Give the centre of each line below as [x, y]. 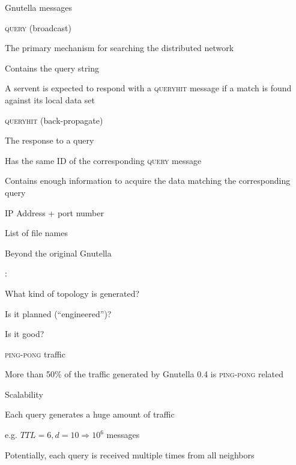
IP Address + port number [54, 212]
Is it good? [25, 334]
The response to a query [50, 140]
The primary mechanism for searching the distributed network [119, 48]
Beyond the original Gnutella [58, 253]
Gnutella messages [38, 7]
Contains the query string [52, 68]
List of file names [36, 233]
